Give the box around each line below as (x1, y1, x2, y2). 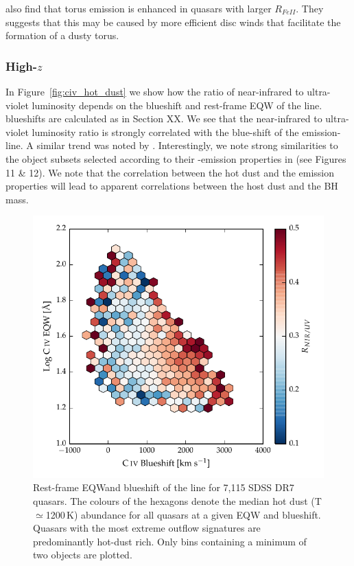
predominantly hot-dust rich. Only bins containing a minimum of (33, 534, 307, 548)
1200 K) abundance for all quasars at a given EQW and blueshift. (45, 507, 321, 521)
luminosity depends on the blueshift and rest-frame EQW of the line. (32, 98, 322, 112)
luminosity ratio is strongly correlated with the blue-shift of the (32, 124, 299, 139)
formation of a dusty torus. (5, 28, 119, 43)
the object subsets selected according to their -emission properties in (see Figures (5, 151, 346, 166)
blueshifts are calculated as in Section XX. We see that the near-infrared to (5, 111, 322, 126)
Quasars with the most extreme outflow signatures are (33, 521, 261, 535)
